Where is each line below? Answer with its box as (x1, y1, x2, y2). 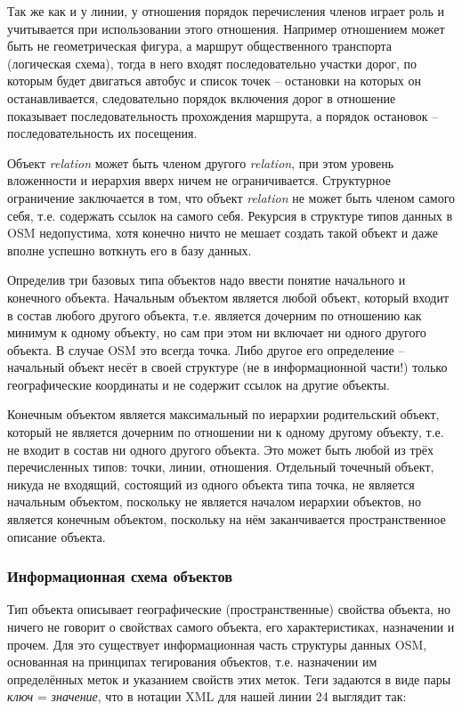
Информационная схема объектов (7, 565, 233, 587)
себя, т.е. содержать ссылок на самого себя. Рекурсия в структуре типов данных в (7, 206, 453, 224)
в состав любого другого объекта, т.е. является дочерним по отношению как (7, 305, 422, 324)
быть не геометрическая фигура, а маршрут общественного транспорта (7, 36, 393, 55)
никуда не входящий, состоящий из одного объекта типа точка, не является (7, 474, 415, 493)
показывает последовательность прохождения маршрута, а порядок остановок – (7, 106, 439, 125)
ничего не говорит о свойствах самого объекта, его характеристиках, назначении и (7, 618, 455, 636)
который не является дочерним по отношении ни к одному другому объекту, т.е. (7, 423, 444, 441)
